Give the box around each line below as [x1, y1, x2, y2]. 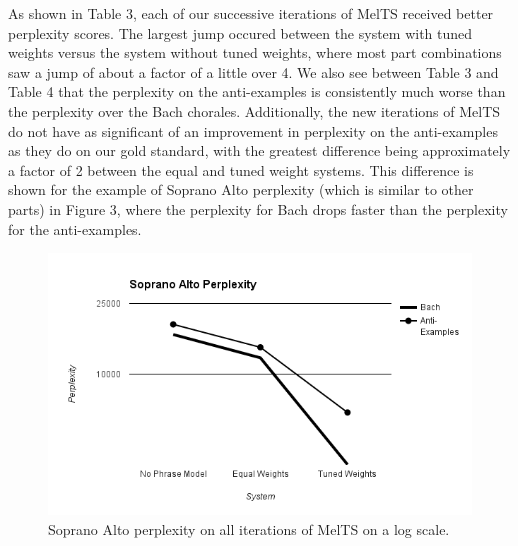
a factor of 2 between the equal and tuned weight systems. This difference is [8, 159, 474, 180]
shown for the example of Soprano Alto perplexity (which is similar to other [8, 179, 474, 200]
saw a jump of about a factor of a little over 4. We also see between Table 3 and [8, 61, 499, 82]
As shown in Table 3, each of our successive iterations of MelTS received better [8, 3, 494, 23]
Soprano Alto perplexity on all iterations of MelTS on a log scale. [48, 518, 450, 539]
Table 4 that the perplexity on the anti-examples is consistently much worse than [8, 81, 506, 102]
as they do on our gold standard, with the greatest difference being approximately [8, 140, 511, 161]
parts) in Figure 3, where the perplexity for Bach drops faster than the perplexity [8, 198, 508, 219]
